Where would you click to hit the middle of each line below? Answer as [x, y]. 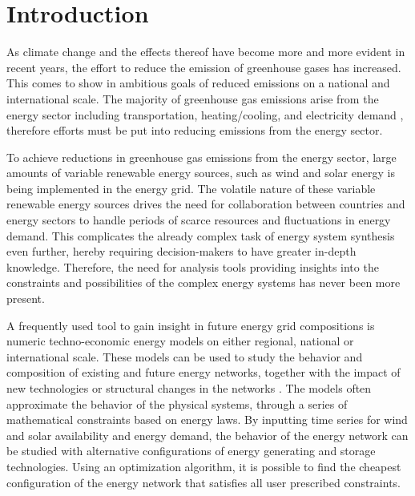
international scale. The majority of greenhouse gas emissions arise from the [193, 98]
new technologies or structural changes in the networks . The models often [189, 388]
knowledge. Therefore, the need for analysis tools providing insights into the [193, 266]
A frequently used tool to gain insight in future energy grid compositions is [191, 325]
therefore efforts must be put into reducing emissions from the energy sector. [195, 130]
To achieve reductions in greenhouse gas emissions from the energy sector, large [201, 157]
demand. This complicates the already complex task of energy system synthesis [201, 235]
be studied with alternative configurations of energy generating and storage [191, 451]
